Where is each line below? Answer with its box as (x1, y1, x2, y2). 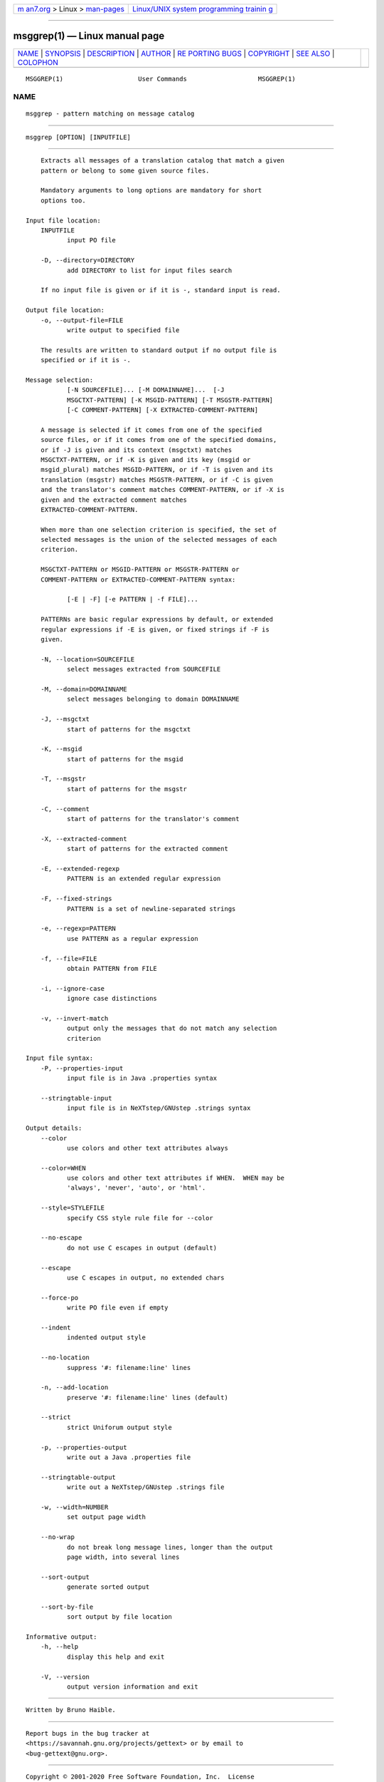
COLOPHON (17, 57, 58, 67)
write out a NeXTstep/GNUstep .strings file (66, 1483, 225, 1491)
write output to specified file (66, 326, 180, 334)
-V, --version (40, 1672, 90, 1681)
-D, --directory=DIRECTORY (40, 257, 135, 264)
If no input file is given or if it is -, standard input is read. (40, 286, 281, 294)
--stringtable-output (40, 1473, 117, 1481)
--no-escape (40, 1234, 82, 1242)
